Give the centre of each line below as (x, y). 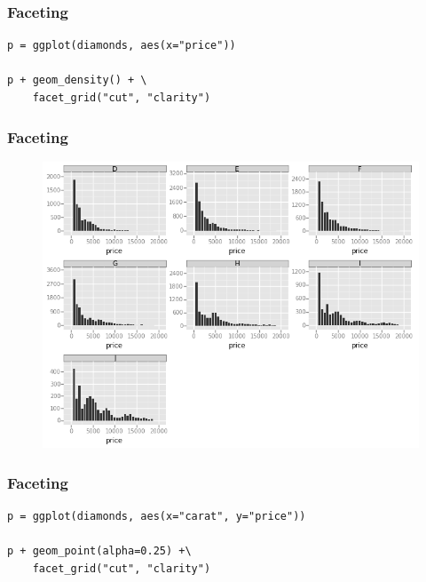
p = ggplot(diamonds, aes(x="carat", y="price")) (157, 517)
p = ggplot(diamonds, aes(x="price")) (122, 46)
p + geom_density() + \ (77, 80)
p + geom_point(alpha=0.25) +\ (99, 551)
